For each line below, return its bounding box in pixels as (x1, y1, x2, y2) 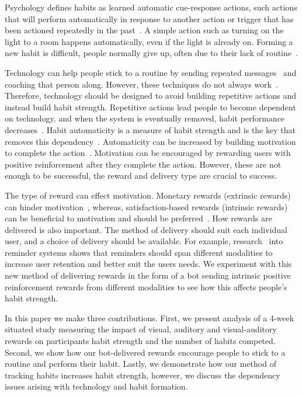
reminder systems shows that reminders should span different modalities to (5, 246, 273, 258)
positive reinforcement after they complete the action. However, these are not (5, 158, 282, 170)
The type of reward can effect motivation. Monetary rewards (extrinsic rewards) (5, 189, 291, 201)
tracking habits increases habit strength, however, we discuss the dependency (5, 369, 280, 381)
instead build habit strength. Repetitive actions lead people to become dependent (5, 100, 296, 113)
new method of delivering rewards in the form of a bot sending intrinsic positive (5, 269, 291, 282)
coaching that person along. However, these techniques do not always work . (5, 78, 278, 90)
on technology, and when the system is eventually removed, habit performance (5, 112, 285, 124)
